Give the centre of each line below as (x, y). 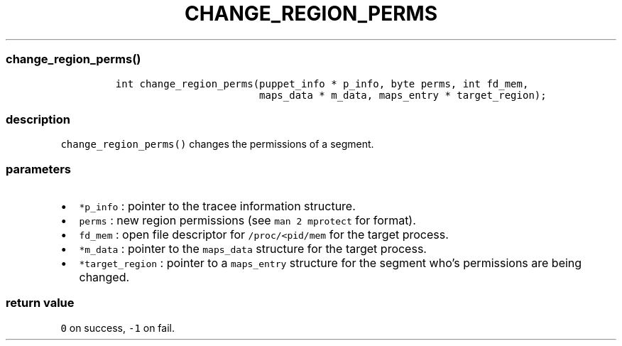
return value (40, 303)
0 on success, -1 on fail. (118, 328)
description (38, 119)
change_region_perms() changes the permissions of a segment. (217, 144)
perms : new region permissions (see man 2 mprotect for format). (247, 220)
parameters (38, 169)
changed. (104, 277)
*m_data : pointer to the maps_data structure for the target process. (253, 249)
